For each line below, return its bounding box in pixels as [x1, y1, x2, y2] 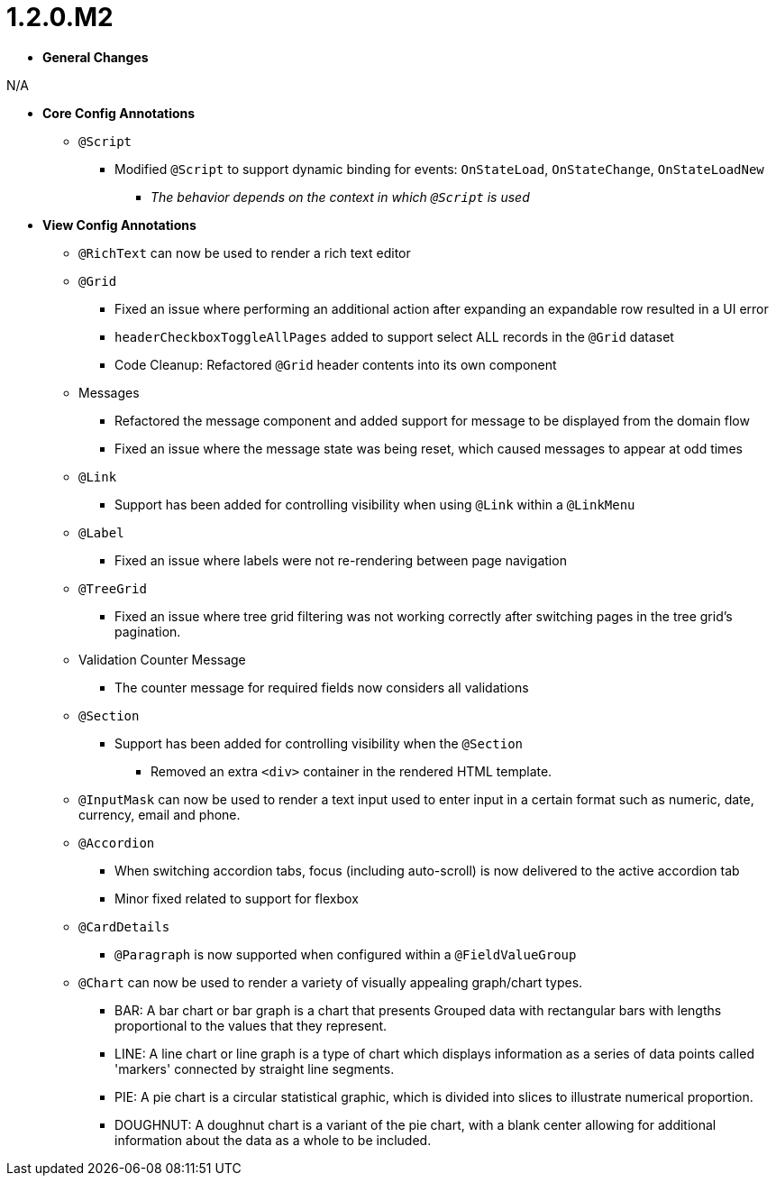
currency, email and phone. [78, 806, 241, 822]
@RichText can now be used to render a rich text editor [78, 244, 411, 261]
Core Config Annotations [42, 105, 196, 121]
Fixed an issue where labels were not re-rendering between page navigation [114, 552, 567, 568]
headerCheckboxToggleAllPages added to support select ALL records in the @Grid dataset [114, 328, 674, 344]
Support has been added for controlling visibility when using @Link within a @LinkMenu [114, 496, 635, 512]
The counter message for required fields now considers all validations [114, 679, 529, 695]
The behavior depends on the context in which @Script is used [151, 188, 530, 205]
